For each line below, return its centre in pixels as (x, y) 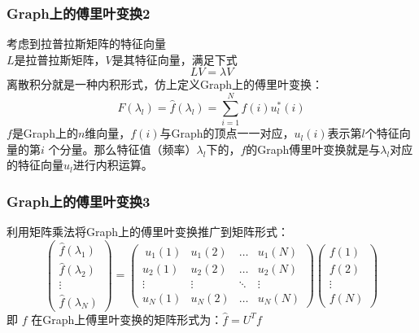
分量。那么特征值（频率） (128, 149)
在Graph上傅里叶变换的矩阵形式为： (127, 319)
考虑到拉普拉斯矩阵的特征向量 (86, 44)
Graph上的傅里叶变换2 (79, 13)
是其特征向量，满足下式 (175, 59)
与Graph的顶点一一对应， (227, 133)
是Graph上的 (45, 133)
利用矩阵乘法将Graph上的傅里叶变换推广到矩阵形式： (148, 232)
